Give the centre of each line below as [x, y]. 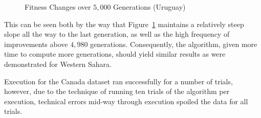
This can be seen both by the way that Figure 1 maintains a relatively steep [124, 24]
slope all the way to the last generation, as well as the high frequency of [117, 34]
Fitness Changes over [58, 7]
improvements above [36, 44]
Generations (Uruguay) [149, 7]
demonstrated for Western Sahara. [58, 64]
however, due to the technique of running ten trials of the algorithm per [117, 91]
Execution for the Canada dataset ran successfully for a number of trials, [118, 81]
